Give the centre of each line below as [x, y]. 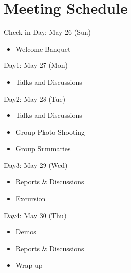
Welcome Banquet [43, 48]
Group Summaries [43, 148]
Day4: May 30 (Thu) [35, 215]
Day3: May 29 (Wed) [36, 165]
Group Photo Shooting [50, 132]
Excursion [31, 198]
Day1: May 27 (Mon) [36, 65]
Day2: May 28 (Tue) [35, 98]
